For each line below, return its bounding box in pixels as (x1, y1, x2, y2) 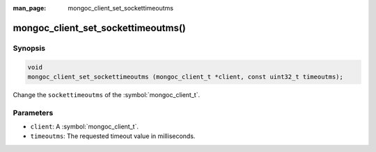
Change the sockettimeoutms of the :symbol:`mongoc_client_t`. (13, 90, 201, 99)
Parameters (13, 108, 54, 117)
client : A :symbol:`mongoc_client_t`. (30, 122, 139, 131)
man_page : (13, 4, 47, 12)
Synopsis (13, 43, 45, 53)
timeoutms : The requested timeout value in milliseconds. (30, 132, 196, 140)
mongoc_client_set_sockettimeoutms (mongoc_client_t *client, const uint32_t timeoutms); (27, 73, 344, 81)
